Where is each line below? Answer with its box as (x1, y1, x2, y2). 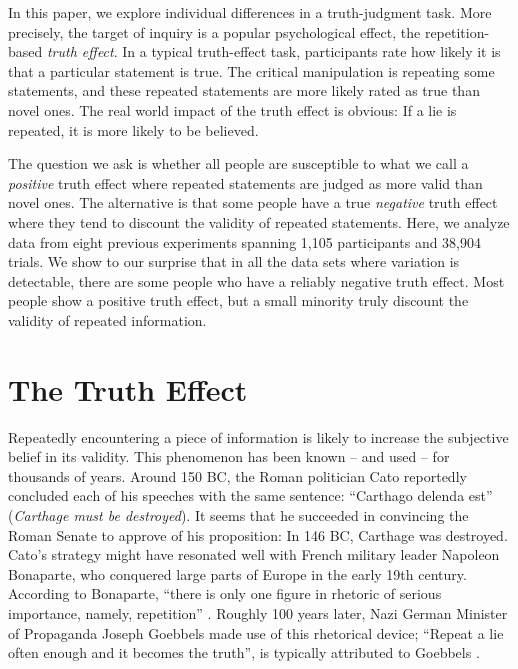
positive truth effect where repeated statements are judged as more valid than (8, 172, 483, 193)
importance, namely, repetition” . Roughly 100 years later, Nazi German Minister (8, 602, 508, 623)
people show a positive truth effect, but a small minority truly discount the (8, 290, 469, 311)
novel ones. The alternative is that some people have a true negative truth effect (8, 192, 498, 213)
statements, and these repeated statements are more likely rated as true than (8, 80, 480, 101)
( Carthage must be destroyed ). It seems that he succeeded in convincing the (8, 505, 469, 525)
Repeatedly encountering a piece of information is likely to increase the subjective (8, 426, 509, 447)
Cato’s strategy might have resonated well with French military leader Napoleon (8, 544, 500, 565)
